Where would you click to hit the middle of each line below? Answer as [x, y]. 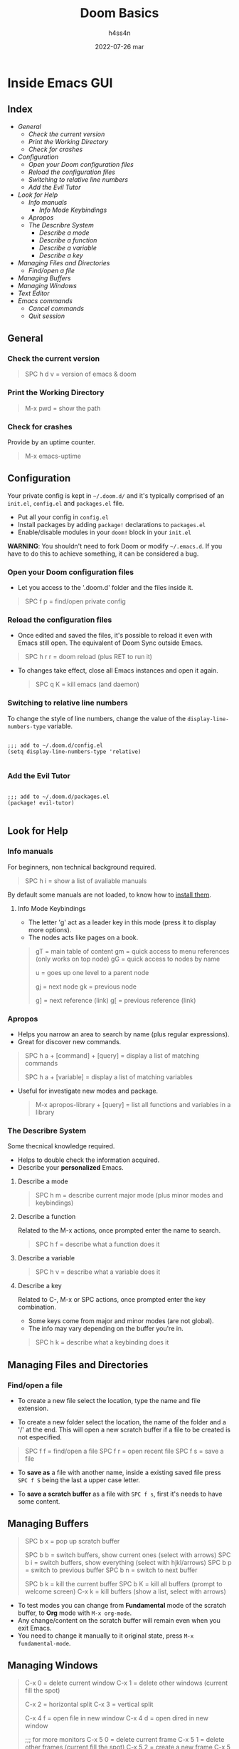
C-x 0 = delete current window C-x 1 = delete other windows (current [126, 1683]
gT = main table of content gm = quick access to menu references [132, 951]
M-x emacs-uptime [53, 456]
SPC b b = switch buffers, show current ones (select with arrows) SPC [128, 1555]
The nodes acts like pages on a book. [83, 937]
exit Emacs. [34, 1628]
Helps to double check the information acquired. [89, 1160]
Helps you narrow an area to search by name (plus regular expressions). [123, 1034]
